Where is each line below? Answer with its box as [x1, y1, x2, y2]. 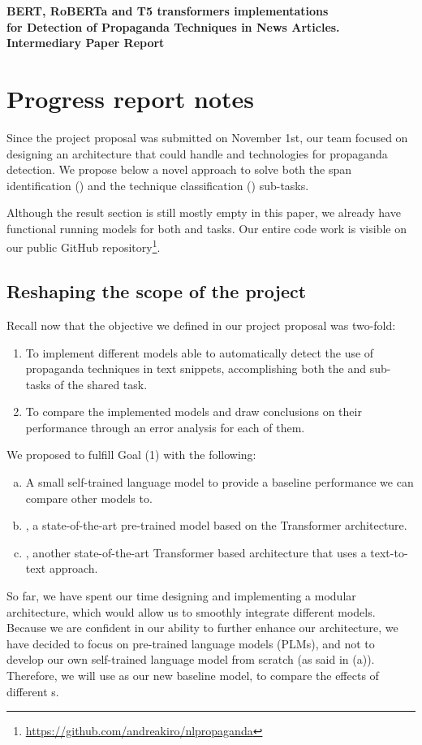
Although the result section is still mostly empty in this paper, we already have [6, 204, 401, 221]
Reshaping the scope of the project [6, 279, 307, 304]
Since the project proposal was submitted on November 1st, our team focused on [6, 128, 408, 145]
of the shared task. [54, 375, 148, 392]
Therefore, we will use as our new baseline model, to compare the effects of [6, 667, 379, 684]
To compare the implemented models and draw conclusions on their [25, 403, 362, 420]
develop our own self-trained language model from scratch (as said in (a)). [6, 651, 375, 668]
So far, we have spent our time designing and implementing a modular [6, 587, 356, 604]
